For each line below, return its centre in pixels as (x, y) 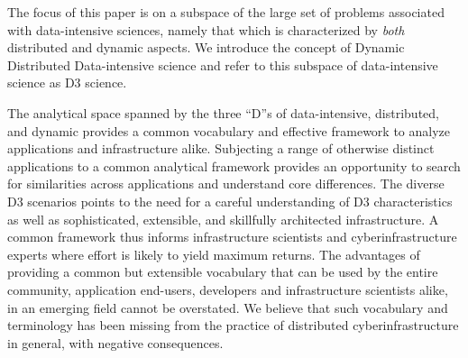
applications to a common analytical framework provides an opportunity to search (234, 165)
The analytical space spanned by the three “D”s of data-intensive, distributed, (223, 112)
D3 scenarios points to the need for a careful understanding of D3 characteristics (230, 201)
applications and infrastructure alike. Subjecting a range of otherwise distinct (221, 148)
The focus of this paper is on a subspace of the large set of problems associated (226, 12)
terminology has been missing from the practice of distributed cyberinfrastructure (233, 325)
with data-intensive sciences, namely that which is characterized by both (206, 29)
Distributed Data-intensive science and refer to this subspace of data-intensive (223, 64)
